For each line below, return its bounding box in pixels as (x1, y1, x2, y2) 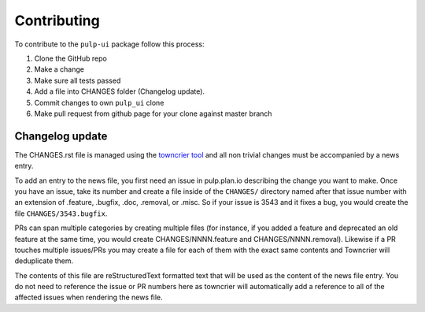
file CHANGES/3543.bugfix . (14, 209, 108, 218)
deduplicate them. (14, 256, 74, 266)
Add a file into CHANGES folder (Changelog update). (34, 87, 205, 96)
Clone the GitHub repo (34, 54, 108, 63)
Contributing (14, 12, 100, 29)
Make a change (34, 65, 84, 74)
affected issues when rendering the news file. (14, 292, 163, 303)
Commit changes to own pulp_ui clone (34, 98, 164, 107)
